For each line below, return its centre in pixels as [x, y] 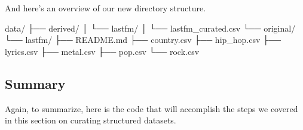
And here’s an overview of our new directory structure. [105, 8]
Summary [35, 83]
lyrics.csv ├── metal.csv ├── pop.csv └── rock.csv [102, 51]
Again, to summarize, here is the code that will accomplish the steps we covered [151, 108]
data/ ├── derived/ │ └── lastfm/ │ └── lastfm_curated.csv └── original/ [150, 28]
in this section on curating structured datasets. [91, 120]
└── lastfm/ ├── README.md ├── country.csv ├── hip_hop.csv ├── [143, 40]
